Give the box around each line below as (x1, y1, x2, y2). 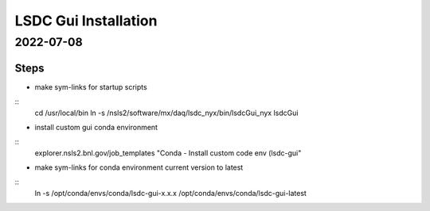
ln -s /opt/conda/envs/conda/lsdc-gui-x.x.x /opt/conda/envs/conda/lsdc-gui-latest (34, 188, 307, 198)
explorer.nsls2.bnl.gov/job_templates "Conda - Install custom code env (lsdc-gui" (34, 148, 302, 158)
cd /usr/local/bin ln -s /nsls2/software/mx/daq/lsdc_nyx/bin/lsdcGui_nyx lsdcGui (34, 108, 299, 117)
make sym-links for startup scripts (34, 82, 147, 91)
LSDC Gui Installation (14, 12, 158, 29)
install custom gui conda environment (34, 122, 158, 132)
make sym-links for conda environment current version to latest (34, 163, 244, 172)
